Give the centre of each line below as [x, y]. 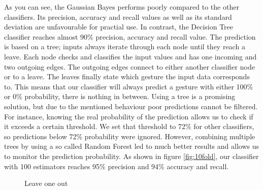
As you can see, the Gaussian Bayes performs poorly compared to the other [122, 7]
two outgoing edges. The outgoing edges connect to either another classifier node [129, 66]
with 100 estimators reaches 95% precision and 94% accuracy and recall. [117, 166]
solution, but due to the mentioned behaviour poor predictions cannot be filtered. [131, 106]
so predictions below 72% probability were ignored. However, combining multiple [130, 136]
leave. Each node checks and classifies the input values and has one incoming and [130, 56]
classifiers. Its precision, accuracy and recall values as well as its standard [118, 17]
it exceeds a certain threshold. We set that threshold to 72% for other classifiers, [129, 126]
